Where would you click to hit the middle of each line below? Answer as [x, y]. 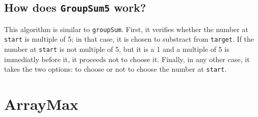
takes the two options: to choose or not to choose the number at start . [115, 69]
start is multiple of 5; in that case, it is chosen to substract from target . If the [129, 39]
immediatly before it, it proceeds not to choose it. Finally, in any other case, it [127, 59]
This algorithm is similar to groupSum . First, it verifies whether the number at [126, 29]
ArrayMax [41, 104]
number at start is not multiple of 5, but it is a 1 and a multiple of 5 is [117, 49]
